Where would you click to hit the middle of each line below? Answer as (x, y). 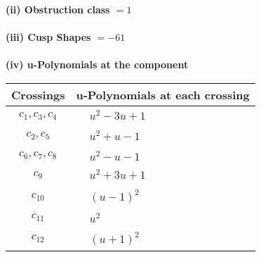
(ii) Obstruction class (58, 9)
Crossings (38, 94)
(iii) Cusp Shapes (48, 37)
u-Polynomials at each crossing (163, 94)
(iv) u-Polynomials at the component (97, 64)
